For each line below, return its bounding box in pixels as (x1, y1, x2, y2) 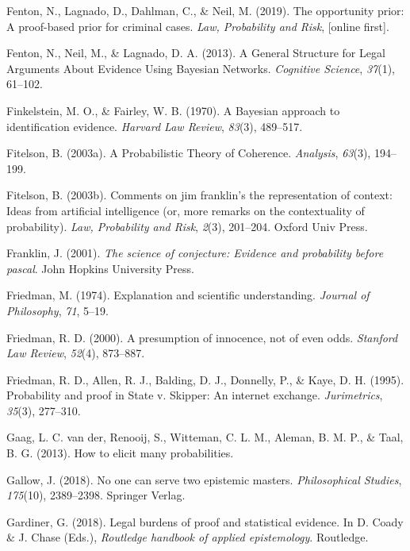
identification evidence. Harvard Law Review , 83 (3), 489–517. (6, 118, 303, 134)
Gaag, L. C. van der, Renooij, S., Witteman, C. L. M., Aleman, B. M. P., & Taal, (6, 429, 404, 445)
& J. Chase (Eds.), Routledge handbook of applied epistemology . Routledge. (6, 529, 369, 545)
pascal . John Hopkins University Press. (6, 260, 194, 276)
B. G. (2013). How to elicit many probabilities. (6, 445, 234, 461)
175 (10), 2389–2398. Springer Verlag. (6, 487, 186, 503)
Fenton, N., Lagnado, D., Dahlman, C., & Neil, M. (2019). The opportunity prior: (6, 2, 404, 18)
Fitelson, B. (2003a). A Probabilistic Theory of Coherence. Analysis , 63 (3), (6, 144, 371, 161)
